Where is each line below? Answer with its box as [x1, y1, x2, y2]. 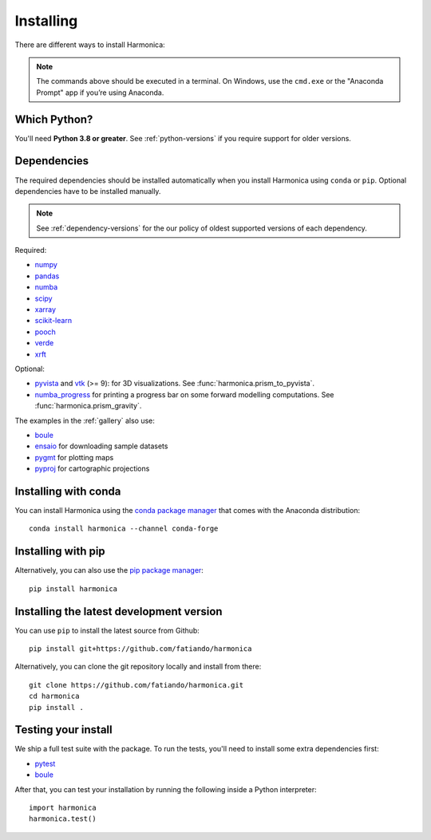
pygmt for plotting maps [34, 452, 114, 462]
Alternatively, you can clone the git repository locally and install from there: [14, 662, 262, 672]
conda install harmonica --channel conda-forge [29, 524, 219, 534]
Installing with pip [14, 545, 105, 558]
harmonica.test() [29, 814, 97, 823]
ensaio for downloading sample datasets [34, 441, 168, 451]
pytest [34, 759, 56, 768]
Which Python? [14, 112, 93, 126]
